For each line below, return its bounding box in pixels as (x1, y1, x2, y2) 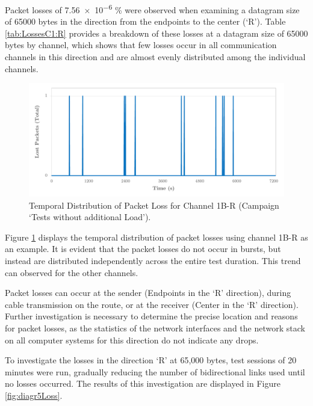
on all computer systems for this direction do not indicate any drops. (5, 333, 259, 346)
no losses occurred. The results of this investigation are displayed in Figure (5, 377, 280, 390)
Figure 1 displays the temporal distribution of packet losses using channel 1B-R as (5, 230, 308, 243)
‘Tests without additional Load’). (29, 211, 151, 223)
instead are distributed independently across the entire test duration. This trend (5, 254, 301, 266)
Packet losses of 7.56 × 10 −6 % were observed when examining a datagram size (5, 2, 300, 16)
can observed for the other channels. (5, 266, 138, 278)
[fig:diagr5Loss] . (5, 389, 63, 401)
